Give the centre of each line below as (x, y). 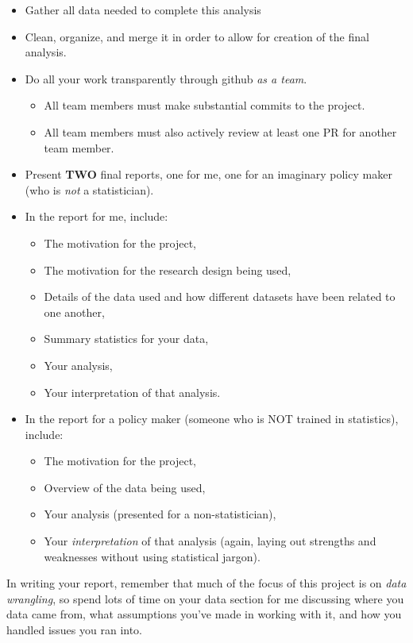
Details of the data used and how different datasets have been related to (220, 296)
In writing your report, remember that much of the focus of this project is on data (206, 583)
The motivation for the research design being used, (168, 270)
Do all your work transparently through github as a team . (166, 78)
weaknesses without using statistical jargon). (152, 556)
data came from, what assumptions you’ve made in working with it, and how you (204, 614)
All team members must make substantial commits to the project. (205, 105)
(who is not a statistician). (89, 189)
